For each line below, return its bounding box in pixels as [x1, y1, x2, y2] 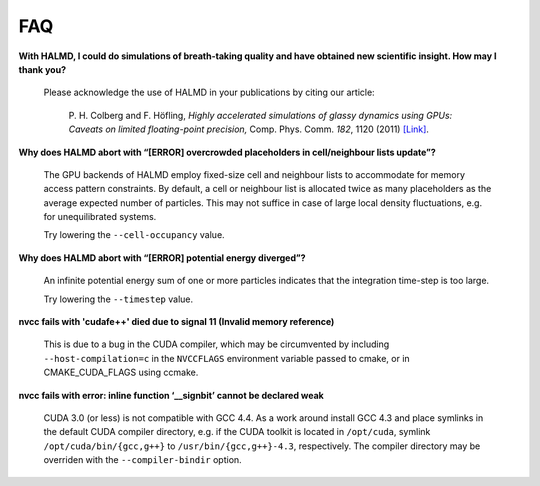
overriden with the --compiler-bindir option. [43, 454, 242, 466]
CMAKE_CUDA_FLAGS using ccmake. [43, 366, 199, 379]
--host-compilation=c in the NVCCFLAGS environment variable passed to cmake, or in [43, 352, 410, 364]
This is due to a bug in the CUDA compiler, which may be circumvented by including [43, 338, 390, 350]
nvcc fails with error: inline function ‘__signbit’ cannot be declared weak [18, 389, 324, 401]
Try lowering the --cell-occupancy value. [43, 229, 225, 241]
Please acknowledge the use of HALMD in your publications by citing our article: [43, 86, 375, 99]
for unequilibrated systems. [43, 211, 157, 223]
